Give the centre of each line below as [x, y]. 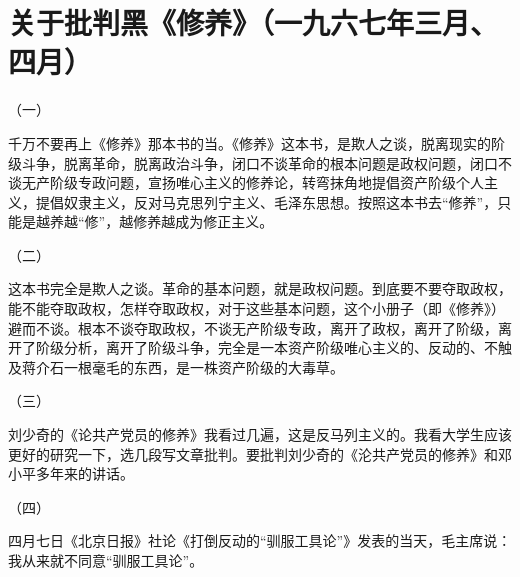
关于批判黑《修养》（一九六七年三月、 [253, 22]
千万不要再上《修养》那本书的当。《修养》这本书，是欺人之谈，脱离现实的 [249, 142]
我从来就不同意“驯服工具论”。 [106, 560]
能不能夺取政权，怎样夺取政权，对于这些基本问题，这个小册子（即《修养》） [256, 308]
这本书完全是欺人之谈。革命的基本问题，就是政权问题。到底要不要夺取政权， [260, 288]
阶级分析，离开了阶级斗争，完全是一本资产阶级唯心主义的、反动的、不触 [273, 347]
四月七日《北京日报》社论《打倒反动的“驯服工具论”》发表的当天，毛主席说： [260, 540]
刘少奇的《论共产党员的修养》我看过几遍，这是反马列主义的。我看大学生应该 [260, 434]
